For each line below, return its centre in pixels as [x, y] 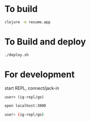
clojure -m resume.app [27, 22]
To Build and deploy [45, 42]
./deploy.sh [17, 55]
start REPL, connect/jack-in [32, 88]
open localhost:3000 [26, 106]
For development [40, 74]
